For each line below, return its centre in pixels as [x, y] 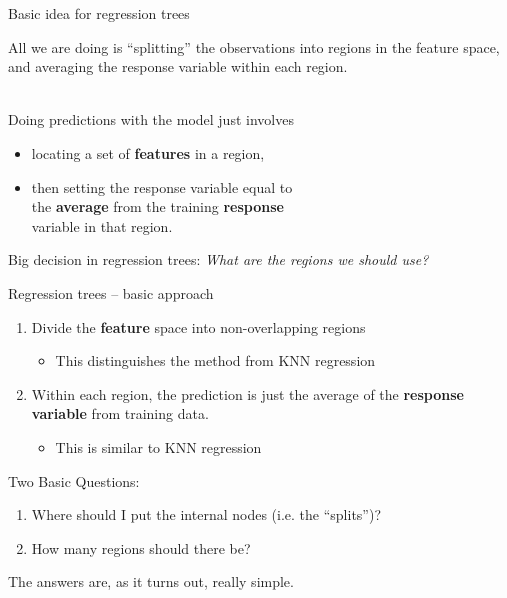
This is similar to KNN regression [158, 446]
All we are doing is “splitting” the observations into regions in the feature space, [254, 46]
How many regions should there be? [141, 547]
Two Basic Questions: [74, 480]
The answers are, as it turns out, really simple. [151, 581]
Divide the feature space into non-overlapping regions [198, 326]
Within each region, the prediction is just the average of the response [247, 393]
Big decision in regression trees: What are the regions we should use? [218, 259]
